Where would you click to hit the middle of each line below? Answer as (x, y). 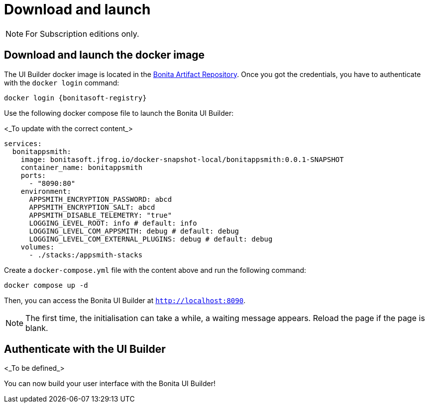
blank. (37, 328)
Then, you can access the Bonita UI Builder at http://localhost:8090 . (125, 300)
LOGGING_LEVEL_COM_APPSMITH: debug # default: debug (134, 231)
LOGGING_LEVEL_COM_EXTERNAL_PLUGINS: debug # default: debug (151, 239)
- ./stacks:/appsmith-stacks (86, 255)
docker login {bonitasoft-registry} (75, 98)
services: (23, 143)
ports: (33, 175)
